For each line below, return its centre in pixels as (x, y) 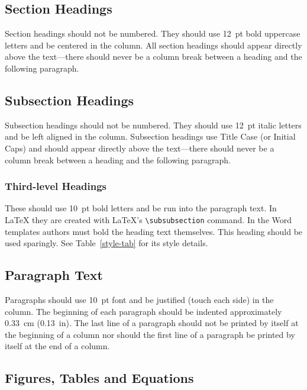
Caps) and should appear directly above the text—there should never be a (140, 148)
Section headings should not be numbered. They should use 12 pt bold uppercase (153, 33)
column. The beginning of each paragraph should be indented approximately (143, 311)
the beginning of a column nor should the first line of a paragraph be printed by (150, 334)
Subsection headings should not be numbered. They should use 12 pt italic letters (153, 125)
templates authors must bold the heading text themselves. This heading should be (154, 231)
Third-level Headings (56, 186)
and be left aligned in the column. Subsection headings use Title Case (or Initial (150, 136)
